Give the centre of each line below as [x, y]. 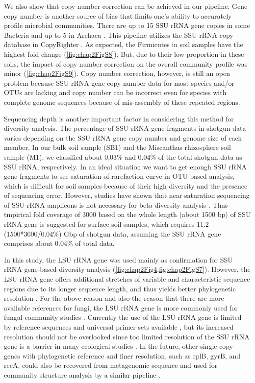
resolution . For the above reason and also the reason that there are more [114, 298]
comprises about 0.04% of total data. [59, 243]
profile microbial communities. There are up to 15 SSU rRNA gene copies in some [127, 25]
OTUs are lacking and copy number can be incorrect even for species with [115, 92]
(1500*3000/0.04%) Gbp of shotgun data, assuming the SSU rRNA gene [113, 233]
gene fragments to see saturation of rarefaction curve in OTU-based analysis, [119, 176]
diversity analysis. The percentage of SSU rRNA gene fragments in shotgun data [125, 128]
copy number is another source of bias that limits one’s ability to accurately [118, 15]
